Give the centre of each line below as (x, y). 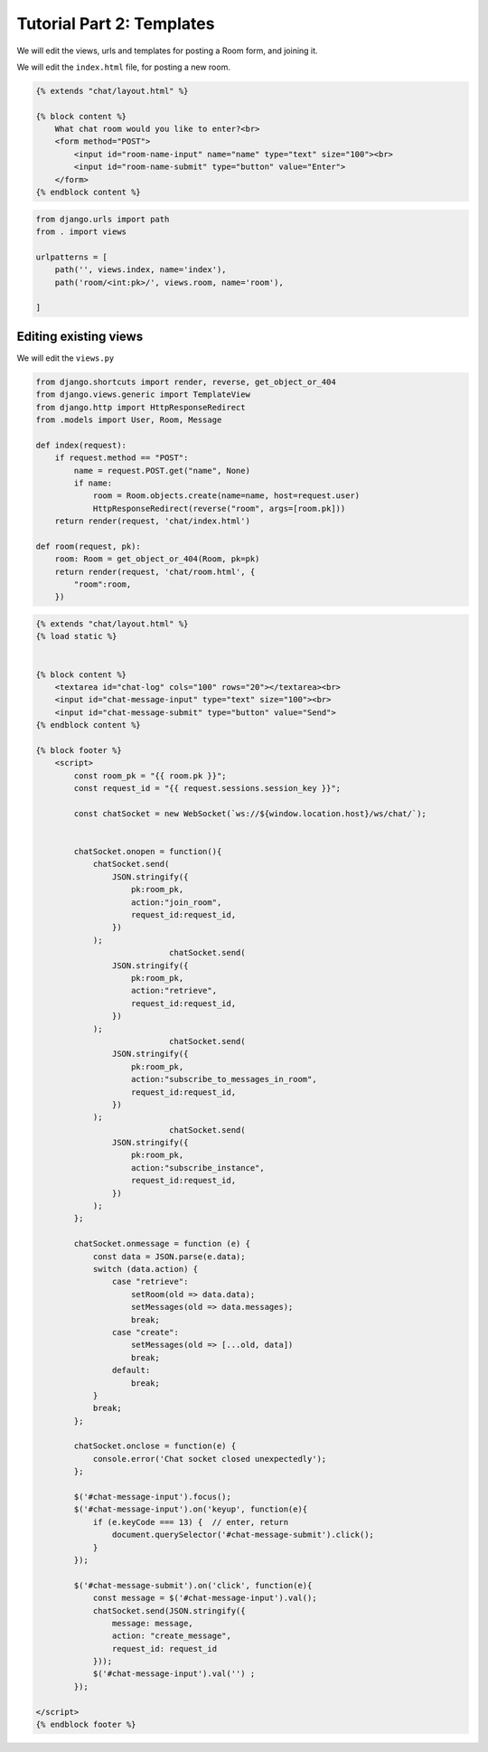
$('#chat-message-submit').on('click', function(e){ (193, 1585)
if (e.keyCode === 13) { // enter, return (191, 1522)
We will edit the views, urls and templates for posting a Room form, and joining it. (167, 51)
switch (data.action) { (145, 1269)
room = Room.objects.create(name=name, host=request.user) (226, 496)
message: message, (152, 1623)
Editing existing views (80, 336)
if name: (93, 483)
